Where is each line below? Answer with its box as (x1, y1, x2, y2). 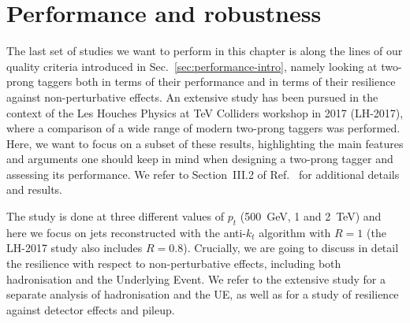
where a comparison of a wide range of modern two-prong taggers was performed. (6, 120, 401, 136)
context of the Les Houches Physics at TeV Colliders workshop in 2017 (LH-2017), (6, 104, 404, 121)
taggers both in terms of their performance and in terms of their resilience (37, 73, 396, 90)
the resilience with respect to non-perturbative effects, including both (6, 255, 341, 272)
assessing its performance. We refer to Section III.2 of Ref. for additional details (6, 165, 400, 182)
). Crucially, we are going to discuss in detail (183, 239, 399, 256)
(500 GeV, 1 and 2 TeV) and (240, 208, 382, 225)
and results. (6, 181, 62, 198)
